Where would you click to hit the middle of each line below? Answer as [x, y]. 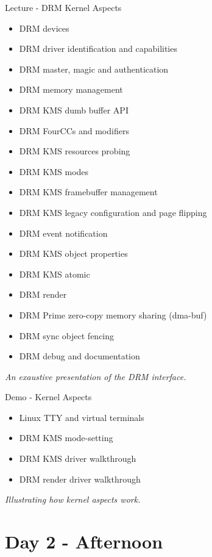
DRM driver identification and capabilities [98, 49]
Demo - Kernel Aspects [48, 397]
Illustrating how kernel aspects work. [73, 499]
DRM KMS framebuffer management [88, 192]
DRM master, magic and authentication [94, 69]
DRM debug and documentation [79, 356]
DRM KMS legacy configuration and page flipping [113, 212]
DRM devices [44, 28]
